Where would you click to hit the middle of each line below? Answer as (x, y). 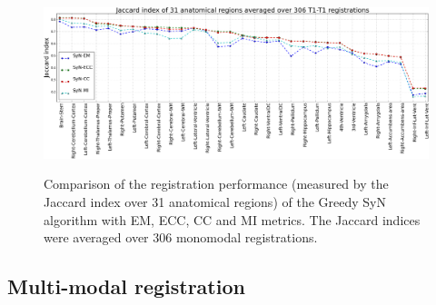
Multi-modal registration (126, 286)
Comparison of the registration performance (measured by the (216, 184)
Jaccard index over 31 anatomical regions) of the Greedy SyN (215, 202)
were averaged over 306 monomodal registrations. (181, 237)
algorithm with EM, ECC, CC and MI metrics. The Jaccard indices (232, 219)
